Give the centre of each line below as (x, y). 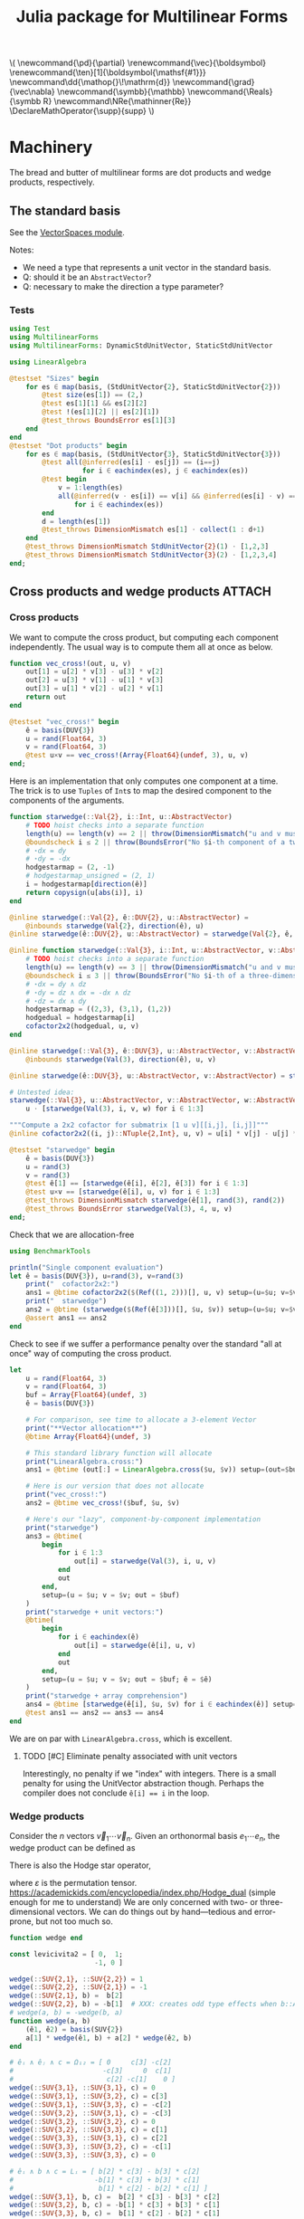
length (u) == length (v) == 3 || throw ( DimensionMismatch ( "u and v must (163, 967)
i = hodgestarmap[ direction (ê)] (86, 884)
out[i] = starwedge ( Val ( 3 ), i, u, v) (145, 1562)
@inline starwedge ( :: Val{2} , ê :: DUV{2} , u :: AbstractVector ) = (129, 917)
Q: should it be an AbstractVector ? (87, 277)
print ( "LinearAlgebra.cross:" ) (85, 1462)
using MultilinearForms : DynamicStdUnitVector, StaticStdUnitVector (141, 346)
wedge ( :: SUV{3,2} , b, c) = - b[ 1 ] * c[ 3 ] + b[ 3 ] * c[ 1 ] (115, 2205)
